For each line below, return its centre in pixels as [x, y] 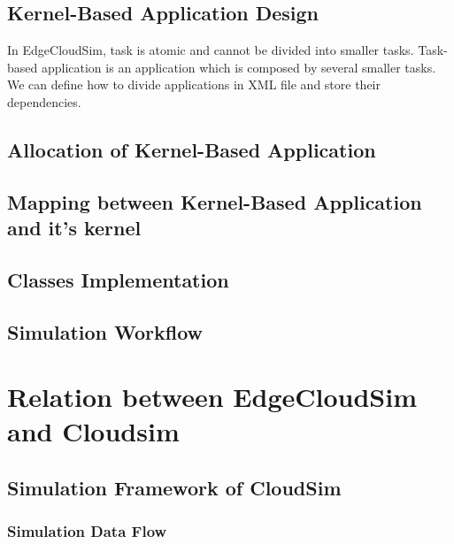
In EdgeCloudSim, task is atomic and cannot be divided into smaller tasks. [211, 50]
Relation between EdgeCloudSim [212, 397]
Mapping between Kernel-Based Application [215, 201]
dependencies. [44, 101]
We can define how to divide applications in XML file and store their [194, 84]
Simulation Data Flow [87, 531]
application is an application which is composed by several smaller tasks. [239, 67]
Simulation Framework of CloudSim [174, 488]
